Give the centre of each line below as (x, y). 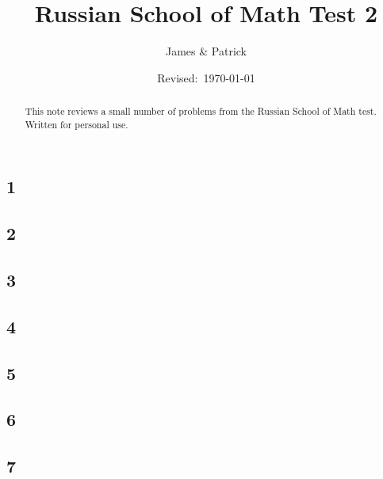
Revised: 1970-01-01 (206, 77)
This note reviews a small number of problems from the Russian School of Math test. (201, 111)
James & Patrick (206, 51)
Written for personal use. (77, 124)
